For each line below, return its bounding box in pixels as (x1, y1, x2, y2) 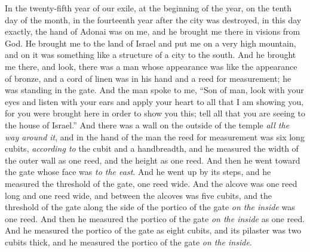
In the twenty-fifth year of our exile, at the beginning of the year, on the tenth (5, 2, 292, 14)
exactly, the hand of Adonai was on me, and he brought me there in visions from (5, 25, 300, 38)
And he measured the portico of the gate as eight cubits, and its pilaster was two (5, 224, 302, 236)
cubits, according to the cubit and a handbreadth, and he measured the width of (5, 142, 299, 155)
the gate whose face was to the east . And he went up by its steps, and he (5, 165, 271, 178)
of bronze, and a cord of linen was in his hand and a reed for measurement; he (5, 72, 291, 84)
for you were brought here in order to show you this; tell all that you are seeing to (5, 107, 305, 119)
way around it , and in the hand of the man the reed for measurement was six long (5, 130, 305, 143)
